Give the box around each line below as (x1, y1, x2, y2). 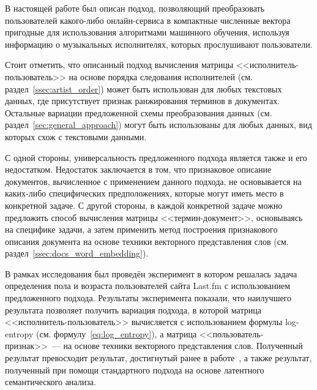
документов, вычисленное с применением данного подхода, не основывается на (5, 174, 302, 187)
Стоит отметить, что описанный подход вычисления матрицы (5, 58, 234, 71)
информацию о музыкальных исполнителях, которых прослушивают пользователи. (5, 37, 313, 50)
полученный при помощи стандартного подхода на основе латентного (5, 363, 264, 376)
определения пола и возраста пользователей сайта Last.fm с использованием (5, 279, 291, 292)
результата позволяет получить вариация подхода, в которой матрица (5, 303, 261, 316)
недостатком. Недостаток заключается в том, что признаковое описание (5, 163, 272, 176)
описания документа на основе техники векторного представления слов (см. (5, 234, 289, 247)
